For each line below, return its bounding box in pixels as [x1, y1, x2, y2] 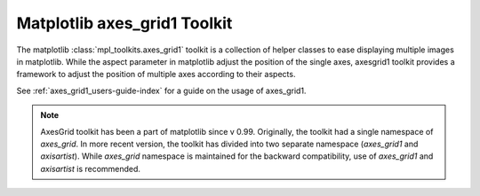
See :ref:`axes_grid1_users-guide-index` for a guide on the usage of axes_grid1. [16, 85, 307, 96]
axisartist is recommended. [40, 163, 141, 174]
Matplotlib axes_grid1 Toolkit [16, 13, 233, 33]
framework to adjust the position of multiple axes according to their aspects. [16, 69, 296, 80]
